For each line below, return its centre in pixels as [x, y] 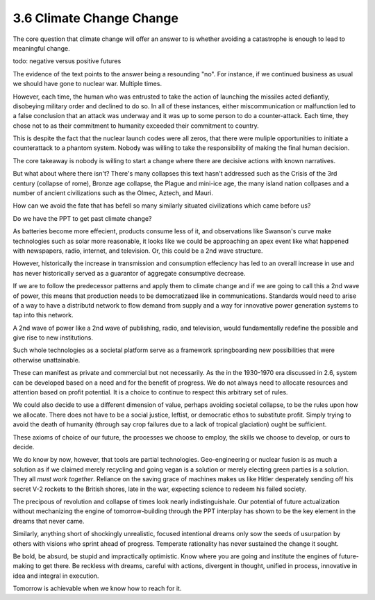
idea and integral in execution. [56, 576]
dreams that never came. [49, 521]
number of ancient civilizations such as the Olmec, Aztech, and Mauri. [113, 193]
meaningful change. [41, 48]
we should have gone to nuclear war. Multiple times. [87, 84]
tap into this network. [43, 315]
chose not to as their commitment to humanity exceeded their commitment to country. [136, 126]
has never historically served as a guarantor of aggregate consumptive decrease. [129, 273]
